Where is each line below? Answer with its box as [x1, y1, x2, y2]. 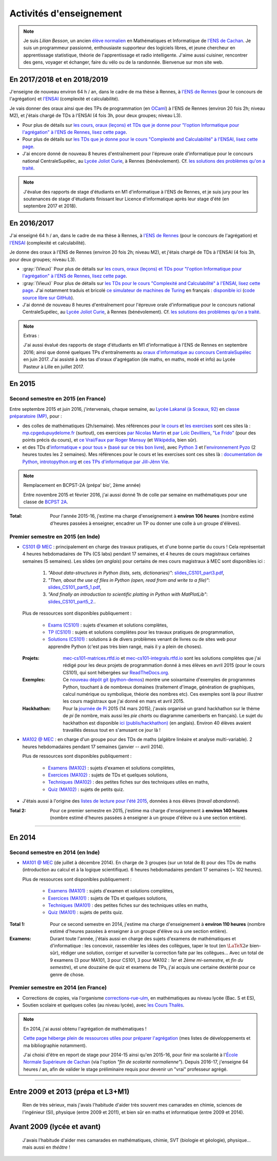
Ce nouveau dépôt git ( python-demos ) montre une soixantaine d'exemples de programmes [63, 677, 255, 683]
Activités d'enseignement [9, 8, 123, 19]
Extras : [23, 333, 39, 339]
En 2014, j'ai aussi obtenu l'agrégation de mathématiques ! [23, 1025, 147, 1032]
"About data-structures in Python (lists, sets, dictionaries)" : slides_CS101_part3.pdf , [48, 570, 224, 576]
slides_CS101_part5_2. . [48, 598, 96, 604]
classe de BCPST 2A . [23, 499, 69, 505]
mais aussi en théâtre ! [22, 1144, 70, 1150]
